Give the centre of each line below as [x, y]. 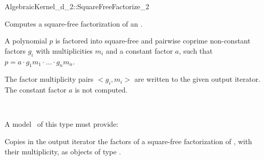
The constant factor [36, 90]
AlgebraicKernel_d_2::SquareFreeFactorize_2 [77, 6]
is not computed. [101, 90]
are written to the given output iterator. [197, 79]
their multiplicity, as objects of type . [63, 151]
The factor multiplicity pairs [49, 79]
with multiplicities [64, 50]
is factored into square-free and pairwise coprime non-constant [153, 41]
